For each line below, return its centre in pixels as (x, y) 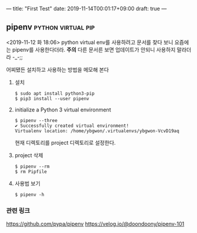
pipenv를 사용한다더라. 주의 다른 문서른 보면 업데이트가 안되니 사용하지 (94, 49)
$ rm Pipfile (31, 171)
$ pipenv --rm (32, 166)
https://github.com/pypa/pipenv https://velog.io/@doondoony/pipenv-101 (95, 224)
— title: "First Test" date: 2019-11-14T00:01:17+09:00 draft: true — (86, 9)
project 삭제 (29, 155)
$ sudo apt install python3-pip (54, 93)
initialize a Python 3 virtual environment (63, 110)
